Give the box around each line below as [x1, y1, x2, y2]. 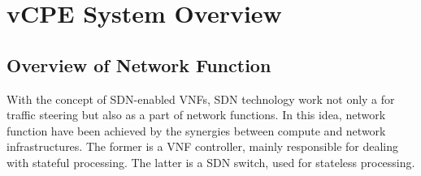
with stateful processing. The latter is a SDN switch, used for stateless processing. [7, 153, 415, 170]
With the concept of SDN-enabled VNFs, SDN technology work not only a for [7, 90, 395, 107]
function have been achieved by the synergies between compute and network [7, 122, 386, 139]
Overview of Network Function [7, 52, 271, 77]
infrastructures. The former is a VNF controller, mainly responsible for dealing [7, 138, 399, 155]
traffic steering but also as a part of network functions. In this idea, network [7, 106, 386, 123]
